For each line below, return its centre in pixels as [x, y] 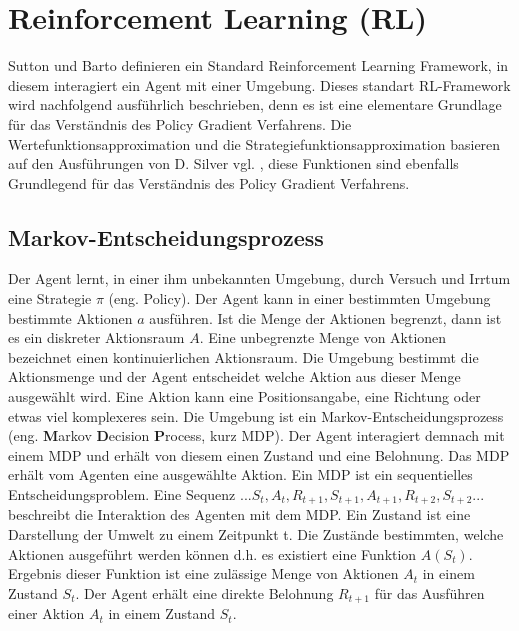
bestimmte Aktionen [70, 317]
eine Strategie [50, 298]
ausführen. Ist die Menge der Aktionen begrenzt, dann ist [325, 317]
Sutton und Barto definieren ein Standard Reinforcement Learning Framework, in [258, 65]
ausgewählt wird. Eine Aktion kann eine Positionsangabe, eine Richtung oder [244, 396]
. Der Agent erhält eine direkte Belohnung [204, 592]
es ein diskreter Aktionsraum [96, 337]
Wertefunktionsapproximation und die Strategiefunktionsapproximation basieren [254, 143]
